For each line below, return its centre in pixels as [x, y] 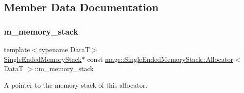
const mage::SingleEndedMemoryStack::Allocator [160, 59]
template [17, 49]
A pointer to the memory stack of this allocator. [76, 84]
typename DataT [64, 49]
